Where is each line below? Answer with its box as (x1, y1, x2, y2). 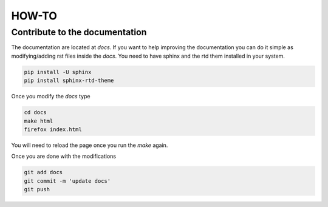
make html (24, 117, 53, 124)
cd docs (24, 109, 47, 116)
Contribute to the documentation (11, 27, 147, 38)
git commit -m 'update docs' (24, 177, 111, 185)
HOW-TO (11, 9, 58, 22)
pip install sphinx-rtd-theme (24, 77, 114, 84)
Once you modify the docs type (11, 93, 91, 100)
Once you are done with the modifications (11, 152, 117, 160)
